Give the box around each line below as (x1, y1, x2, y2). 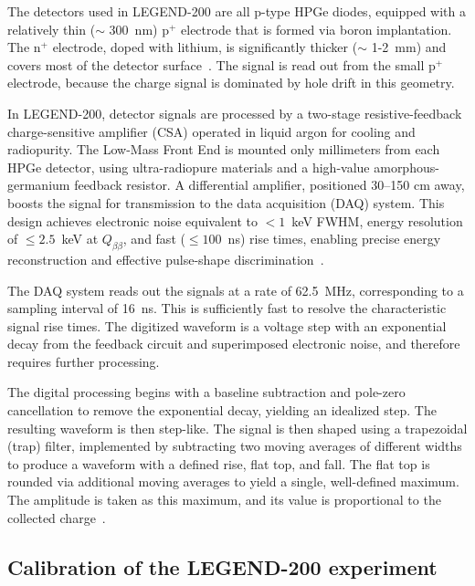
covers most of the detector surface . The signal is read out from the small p (7, 55, 436, 74)
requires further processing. (7, 351, 160, 371)
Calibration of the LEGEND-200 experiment (7, 552, 438, 581)
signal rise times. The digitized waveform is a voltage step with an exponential (7, 316, 447, 335)
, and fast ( (122, 229, 185, 248)
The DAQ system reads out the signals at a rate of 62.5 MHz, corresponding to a (7, 280, 464, 299)
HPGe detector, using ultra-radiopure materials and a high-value (7, 157, 370, 176)
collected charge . (7, 508, 106, 527)
